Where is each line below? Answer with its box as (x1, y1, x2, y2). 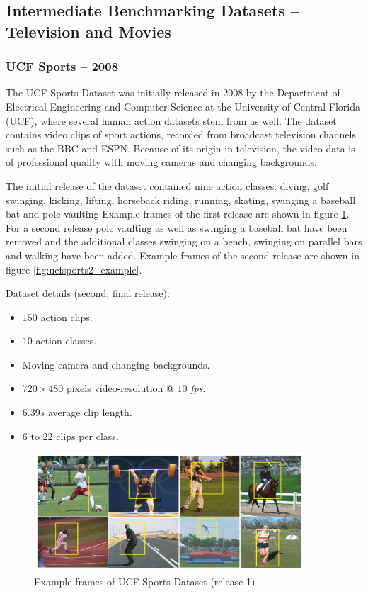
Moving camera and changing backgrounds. (22, 357, 210, 371)
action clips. (40, 309, 93, 324)
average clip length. (47, 405, 132, 420)
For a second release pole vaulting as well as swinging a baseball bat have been (6, 220, 347, 235)
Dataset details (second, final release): (6, 286, 170, 301)
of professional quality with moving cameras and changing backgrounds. (6, 155, 317, 169)
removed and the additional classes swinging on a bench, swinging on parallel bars (6, 234, 362, 249)
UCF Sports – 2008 (6, 57, 119, 75)
